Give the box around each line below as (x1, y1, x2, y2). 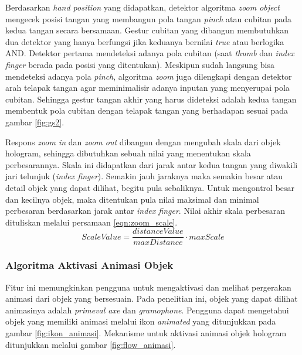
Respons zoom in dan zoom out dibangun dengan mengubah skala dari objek (5, 135, 281, 148)
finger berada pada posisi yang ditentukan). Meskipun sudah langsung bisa (5, 58, 274, 70)
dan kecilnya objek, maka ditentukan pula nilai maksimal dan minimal (5, 193, 259, 205)
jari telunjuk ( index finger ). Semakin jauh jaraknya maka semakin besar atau (5, 170, 283, 182)
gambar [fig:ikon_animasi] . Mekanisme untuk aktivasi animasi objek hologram (5, 326, 287, 339)
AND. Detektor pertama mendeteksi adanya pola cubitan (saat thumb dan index (5, 47, 294, 59)
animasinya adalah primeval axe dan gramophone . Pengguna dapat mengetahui (5, 303, 289, 316)
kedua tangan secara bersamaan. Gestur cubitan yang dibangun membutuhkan (5, 24, 289, 36)
